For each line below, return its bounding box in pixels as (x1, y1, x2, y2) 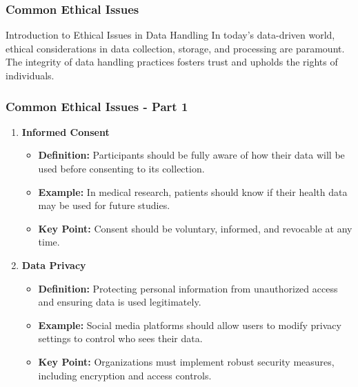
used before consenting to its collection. (38, 161, 205, 175)
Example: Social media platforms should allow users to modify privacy (38, 317, 341, 332)
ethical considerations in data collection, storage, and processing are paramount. (6, 41, 345, 55)
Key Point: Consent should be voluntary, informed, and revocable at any (38, 221, 352, 235)
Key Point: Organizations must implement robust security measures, (38, 354, 335, 368)
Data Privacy (21, 257, 86, 272)
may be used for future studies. (38, 198, 170, 212)
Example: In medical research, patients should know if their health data (38, 184, 348, 199)
